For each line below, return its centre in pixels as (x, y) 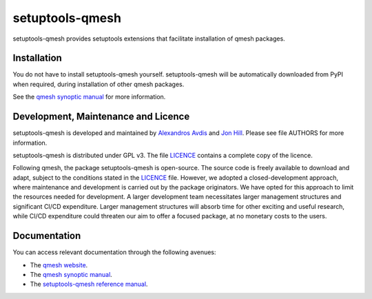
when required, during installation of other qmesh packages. (99, 84)
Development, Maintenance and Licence (101, 117)
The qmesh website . (59, 265)
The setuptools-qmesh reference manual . (89, 284)
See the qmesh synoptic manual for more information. (89, 97)
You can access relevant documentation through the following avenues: (114, 252)
